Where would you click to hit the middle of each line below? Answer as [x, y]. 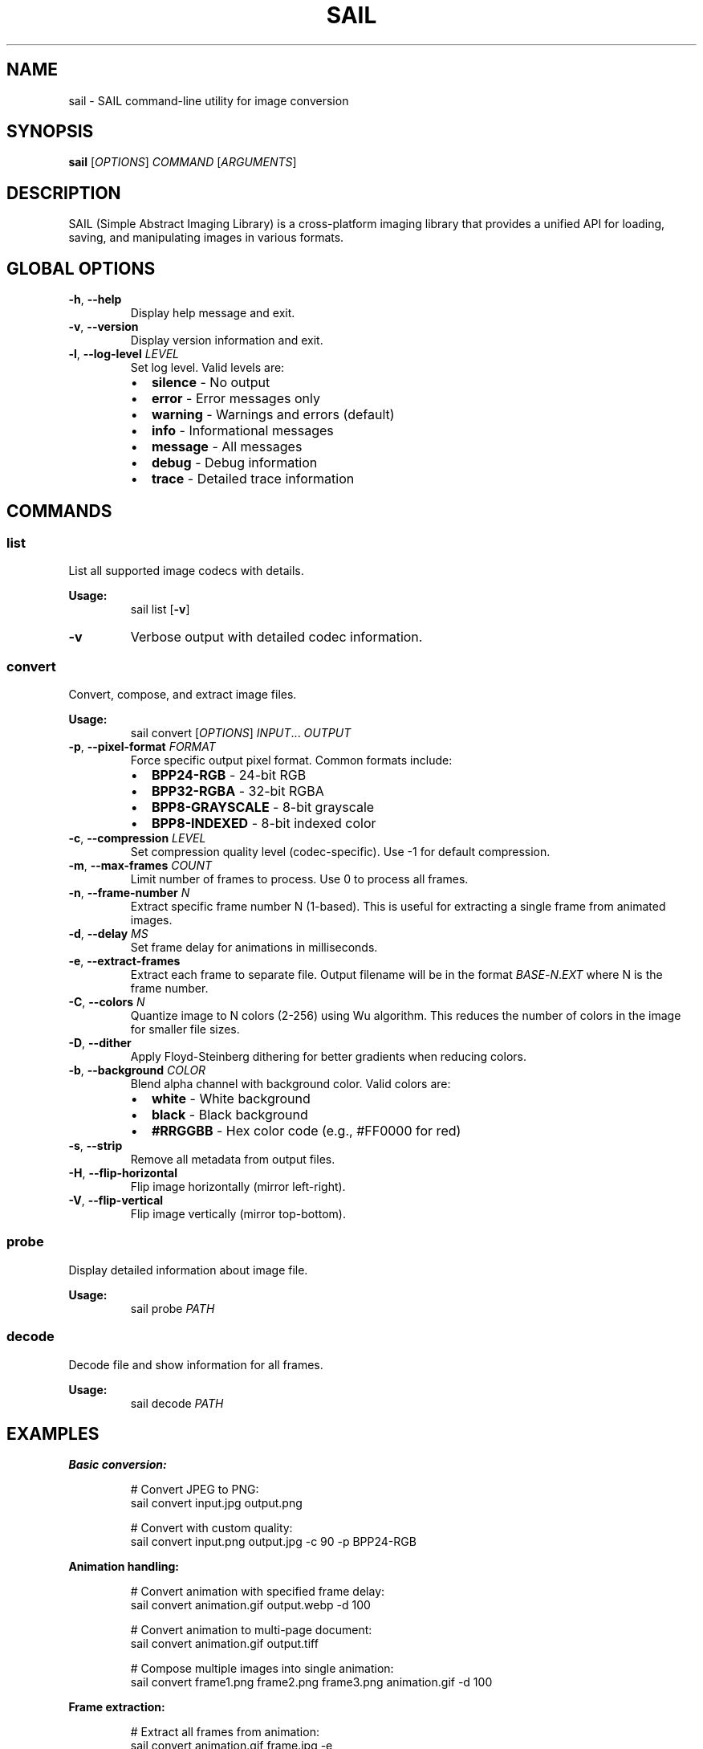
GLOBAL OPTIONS [81, 268]
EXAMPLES [53, 1434]
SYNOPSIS [50, 132]
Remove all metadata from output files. [233, 1160]
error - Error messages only [236, 399]
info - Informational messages [242, 431]
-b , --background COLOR [137, 1070]
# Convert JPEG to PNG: [195, 1490]
